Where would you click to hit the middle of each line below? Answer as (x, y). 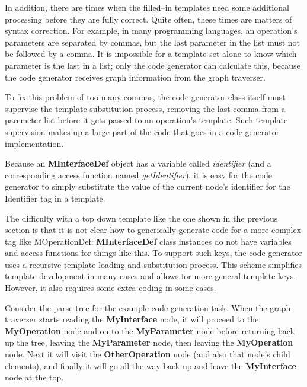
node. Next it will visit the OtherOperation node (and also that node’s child (148, 354)
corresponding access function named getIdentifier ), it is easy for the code (138, 175)
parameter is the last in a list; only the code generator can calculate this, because (153, 65)
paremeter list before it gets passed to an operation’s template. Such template (146, 120)
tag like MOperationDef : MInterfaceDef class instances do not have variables (148, 241)
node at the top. (34, 377)
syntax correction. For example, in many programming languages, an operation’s (151, 31)
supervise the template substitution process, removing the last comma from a (145, 108)
